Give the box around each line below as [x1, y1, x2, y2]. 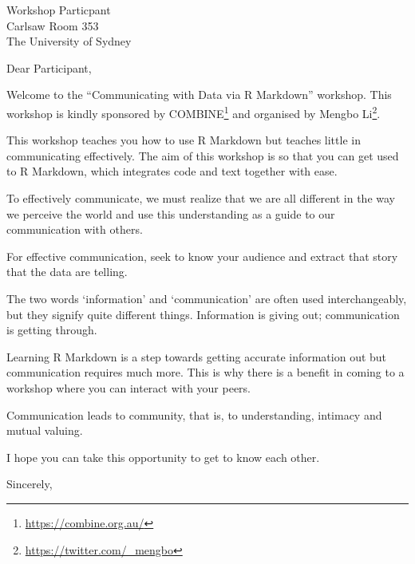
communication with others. [6, 221, 143, 238]
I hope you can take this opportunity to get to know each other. [6, 448, 320, 465]
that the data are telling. [6, 263, 128, 280]
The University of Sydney [6, 33, 132, 49]
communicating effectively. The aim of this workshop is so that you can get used [6, 147, 399, 164]
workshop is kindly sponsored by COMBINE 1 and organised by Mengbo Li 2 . [6, 102, 381, 121]
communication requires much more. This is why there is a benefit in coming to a [6, 364, 405, 381]
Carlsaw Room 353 [6, 17, 99, 34]
